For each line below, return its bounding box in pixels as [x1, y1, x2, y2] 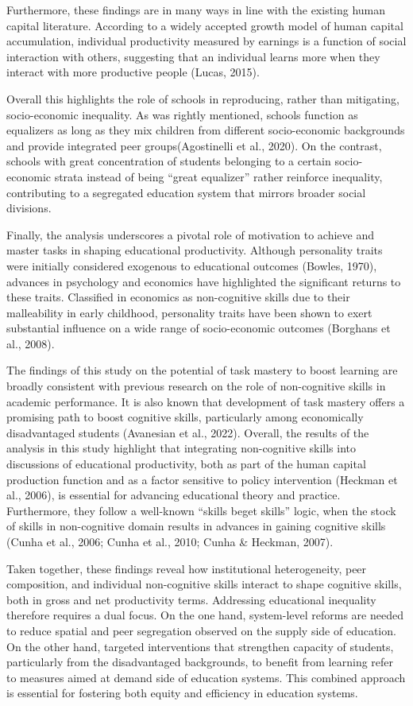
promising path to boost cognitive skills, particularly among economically [6, 409, 364, 425]
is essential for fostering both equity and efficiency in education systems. [6, 685, 358, 701]
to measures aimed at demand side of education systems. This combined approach [6, 669, 406, 685]
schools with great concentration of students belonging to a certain [6, 153, 331, 169]
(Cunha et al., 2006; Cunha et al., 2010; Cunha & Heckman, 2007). [6, 533, 334, 549]
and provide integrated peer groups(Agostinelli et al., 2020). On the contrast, [6, 137, 382, 153]
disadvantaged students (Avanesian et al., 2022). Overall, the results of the [6, 424, 369, 440]
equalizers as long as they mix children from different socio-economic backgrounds [6, 122, 405, 138]
